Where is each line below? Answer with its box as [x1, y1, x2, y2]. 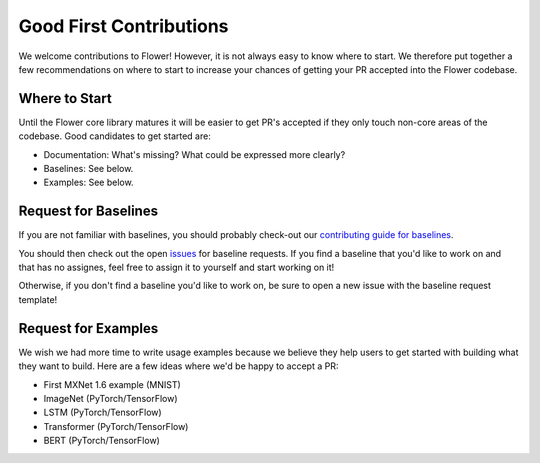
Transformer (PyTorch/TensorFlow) [43, 420, 189, 432]
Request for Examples [18, 320, 159, 337]
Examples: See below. [43, 176, 134, 189]
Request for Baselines [18, 203, 159, 220]
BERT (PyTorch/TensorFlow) [43, 435, 160, 447]
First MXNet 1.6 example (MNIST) [43, 378, 182, 390]
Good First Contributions [18, 15, 229, 37]
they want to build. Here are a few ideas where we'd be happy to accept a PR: [18, 360, 339, 372]
